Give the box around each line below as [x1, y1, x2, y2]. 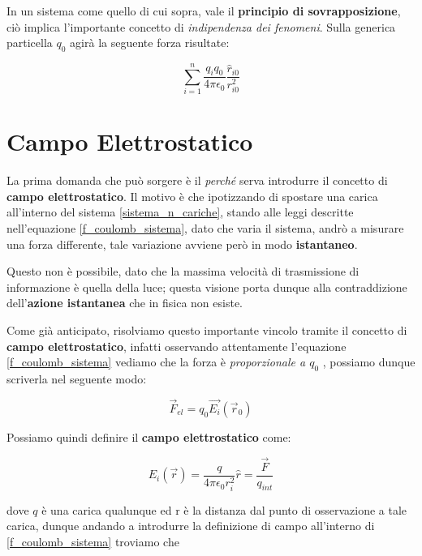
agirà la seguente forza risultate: [70, 34, 230, 51]
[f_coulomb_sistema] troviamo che [6, 532, 179, 550]
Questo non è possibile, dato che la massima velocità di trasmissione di [6, 263, 360, 280]
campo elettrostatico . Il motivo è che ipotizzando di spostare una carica [6, 187, 378, 204]
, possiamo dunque [322, 353, 416, 370]
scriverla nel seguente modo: [6, 370, 147, 387]
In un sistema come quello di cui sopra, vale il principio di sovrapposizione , [6, 2, 401, 19]
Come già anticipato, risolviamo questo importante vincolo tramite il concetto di [6, 321, 407, 338]
